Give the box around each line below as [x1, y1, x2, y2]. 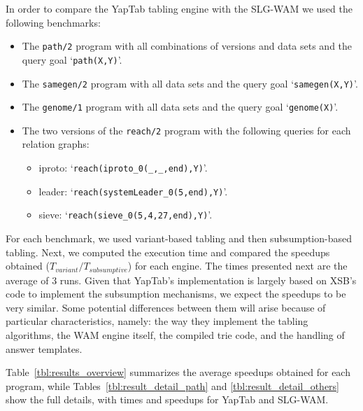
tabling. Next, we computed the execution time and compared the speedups [6, 244, 330, 259]
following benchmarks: [6, 15, 101, 29]
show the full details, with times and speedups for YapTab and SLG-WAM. [6, 392, 329, 407]
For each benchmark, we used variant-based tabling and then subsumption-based [6, 231, 352, 246]
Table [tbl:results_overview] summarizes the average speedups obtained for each [6, 365, 350, 379]
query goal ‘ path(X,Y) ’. [22, 52, 122, 67]
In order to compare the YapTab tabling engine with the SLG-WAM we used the [6, 1, 353, 15]
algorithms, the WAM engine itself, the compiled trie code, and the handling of [6, 328, 345, 342]
